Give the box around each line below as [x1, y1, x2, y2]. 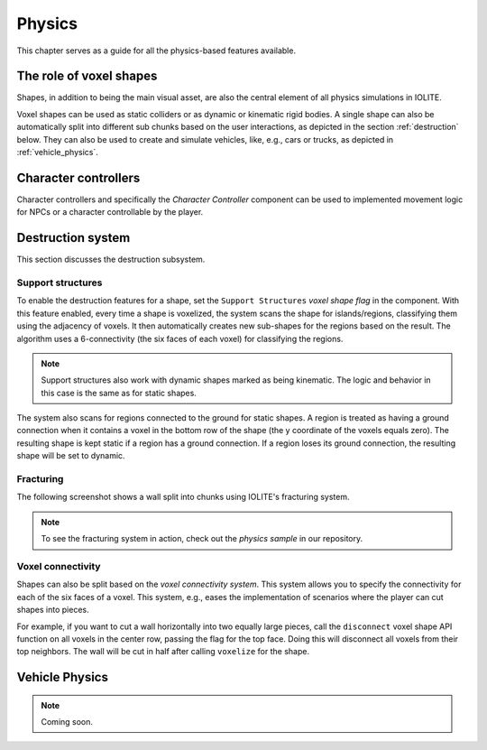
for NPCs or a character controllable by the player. [16, 207, 204, 218]
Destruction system [16, 230, 131, 245]
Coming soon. [41, 717, 94, 727]
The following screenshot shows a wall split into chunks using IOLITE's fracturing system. [16, 492, 350, 503]
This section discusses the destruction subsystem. [16, 254, 206, 265]
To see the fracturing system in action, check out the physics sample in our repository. [41, 533, 363, 544]
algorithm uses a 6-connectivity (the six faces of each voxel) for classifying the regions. [16, 333, 344, 344]
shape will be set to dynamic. [16, 450, 125, 461]
